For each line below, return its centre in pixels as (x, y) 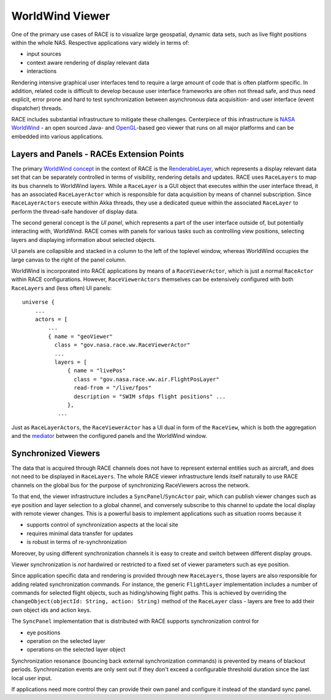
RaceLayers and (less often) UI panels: (62, 288)
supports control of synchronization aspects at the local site (102, 525)
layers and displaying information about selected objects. (84, 239)
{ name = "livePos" (97, 371)
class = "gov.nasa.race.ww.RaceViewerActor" (122, 345)
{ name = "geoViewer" (81, 336)
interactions (42, 71)
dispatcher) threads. (37, 108)
